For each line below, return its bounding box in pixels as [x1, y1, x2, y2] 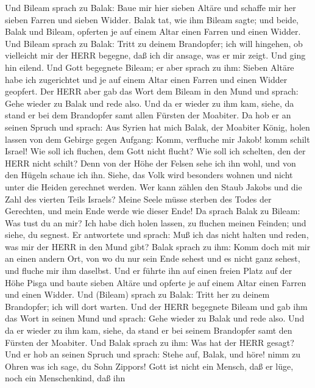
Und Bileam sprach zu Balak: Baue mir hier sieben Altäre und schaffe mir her [5, 1, 296, 13]
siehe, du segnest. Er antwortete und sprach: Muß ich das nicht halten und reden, [5, 228, 309, 241]
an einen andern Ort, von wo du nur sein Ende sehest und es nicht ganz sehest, [5, 252, 300, 265]
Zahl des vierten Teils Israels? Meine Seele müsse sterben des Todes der [5, 192, 272, 205]
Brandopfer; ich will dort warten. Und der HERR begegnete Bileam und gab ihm [5, 300, 308, 312]
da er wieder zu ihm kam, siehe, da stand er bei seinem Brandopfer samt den [5, 324, 292, 337]
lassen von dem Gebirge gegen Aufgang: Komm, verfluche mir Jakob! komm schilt [5, 132, 310, 145]
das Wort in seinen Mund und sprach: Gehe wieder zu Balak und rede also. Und [5, 312, 305, 325]
